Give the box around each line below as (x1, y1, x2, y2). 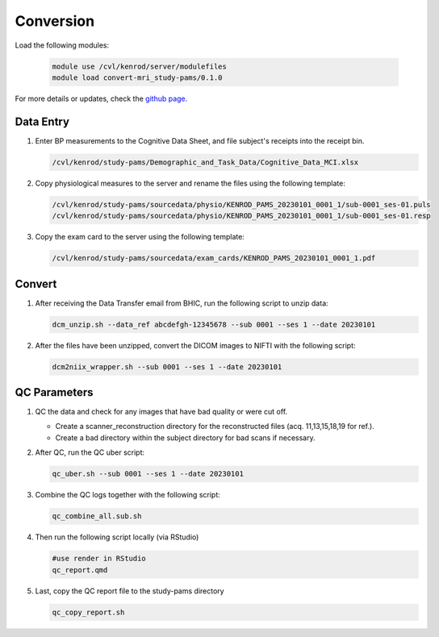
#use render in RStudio (52, 554, 147, 564)
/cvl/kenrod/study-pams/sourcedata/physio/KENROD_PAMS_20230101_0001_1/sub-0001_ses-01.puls (52, 200, 431, 209)
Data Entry (15, 114, 70, 128)
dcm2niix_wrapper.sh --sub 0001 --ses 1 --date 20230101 (52, 362, 282, 371)
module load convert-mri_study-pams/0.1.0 (52, 73, 223, 82)
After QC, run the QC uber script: (35, 448, 145, 457)
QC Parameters (15, 385, 94, 399)
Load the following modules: (15, 40, 109, 50)
